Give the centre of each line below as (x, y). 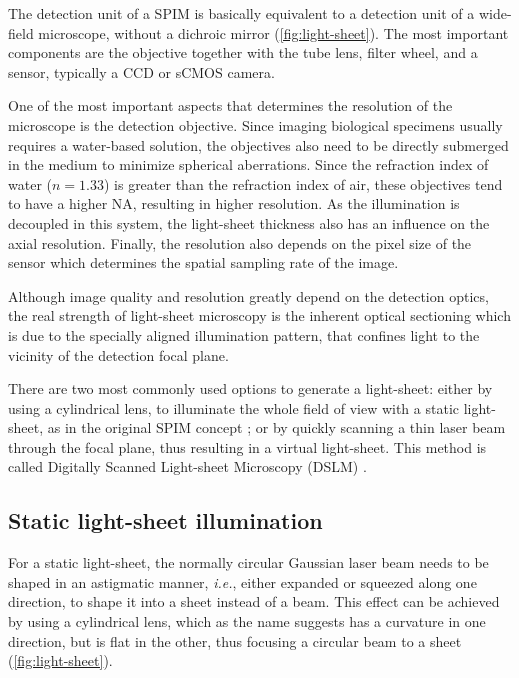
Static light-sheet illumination (165, 520)
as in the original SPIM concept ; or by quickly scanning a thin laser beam (276, 427)
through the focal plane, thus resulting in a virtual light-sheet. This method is (247, 446)
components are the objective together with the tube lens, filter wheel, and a (243, 52)
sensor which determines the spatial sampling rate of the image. (203, 262)
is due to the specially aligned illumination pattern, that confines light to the (244, 334)
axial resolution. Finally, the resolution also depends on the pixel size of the (240, 242)
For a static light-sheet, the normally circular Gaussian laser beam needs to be (248, 562)
